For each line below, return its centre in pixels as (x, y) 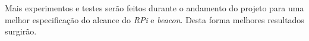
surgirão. (21, 31)
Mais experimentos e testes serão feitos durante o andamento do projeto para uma (154, 8)
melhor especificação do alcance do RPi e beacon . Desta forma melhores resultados (154, 19)
